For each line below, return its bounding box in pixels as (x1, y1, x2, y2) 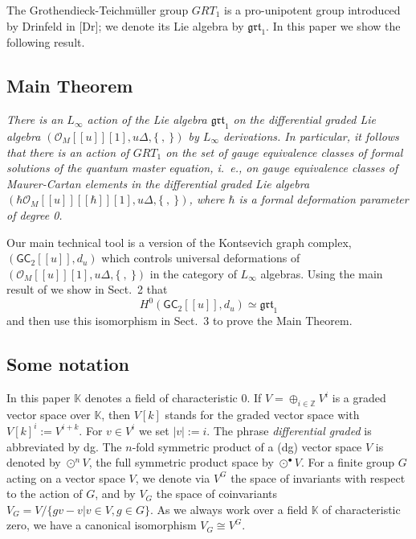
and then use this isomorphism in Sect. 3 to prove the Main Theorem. (6, 312, 353, 329)
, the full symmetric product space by (88, 454, 274, 471)
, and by (95, 485, 136, 502)
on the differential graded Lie (233, 111, 376, 128)
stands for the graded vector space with (165, 405, 360, 422)
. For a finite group (300, 454, 395, 471)
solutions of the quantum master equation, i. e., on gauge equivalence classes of (6, 159, 398, 176)
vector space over (6, 405, 91, 422)
